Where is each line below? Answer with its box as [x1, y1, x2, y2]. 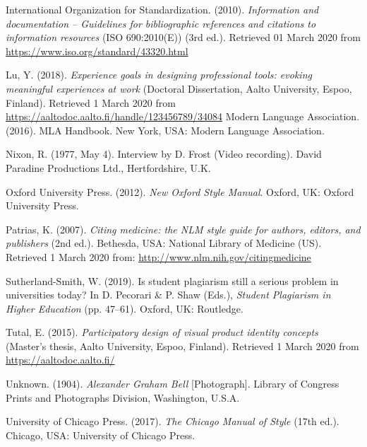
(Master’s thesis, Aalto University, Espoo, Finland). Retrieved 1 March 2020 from [6, 338, 359, 353]
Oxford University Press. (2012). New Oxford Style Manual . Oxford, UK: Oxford [6, 184, 354, 199]
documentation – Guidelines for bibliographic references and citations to [6, 16, 316, 30]
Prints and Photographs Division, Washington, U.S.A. [6, 390, 240, 405]
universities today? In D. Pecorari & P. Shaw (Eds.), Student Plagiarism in [6, 287, 331, 302]
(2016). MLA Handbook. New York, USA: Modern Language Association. [6, 122, 325, 137]
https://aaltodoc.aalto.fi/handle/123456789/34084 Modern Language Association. [6, 109, 360, 124]
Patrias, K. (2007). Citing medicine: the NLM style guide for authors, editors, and [6, 221, 361, 236]
